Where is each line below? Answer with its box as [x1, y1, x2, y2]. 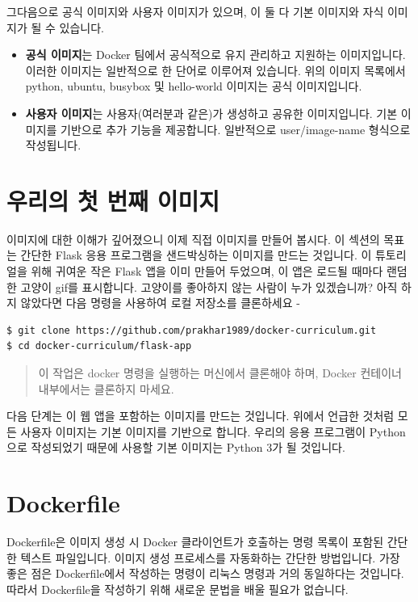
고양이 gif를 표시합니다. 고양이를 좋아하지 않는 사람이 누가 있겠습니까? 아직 [20, 278, 398, 295]
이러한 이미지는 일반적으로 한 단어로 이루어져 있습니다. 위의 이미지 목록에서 [25, 61, 406, 78]
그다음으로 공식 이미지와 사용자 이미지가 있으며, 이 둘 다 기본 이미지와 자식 [6, 3, 384, 19]
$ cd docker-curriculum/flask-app [6, 340, 192, 352]
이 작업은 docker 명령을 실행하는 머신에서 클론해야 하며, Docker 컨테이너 [38, 364, 402, 381]
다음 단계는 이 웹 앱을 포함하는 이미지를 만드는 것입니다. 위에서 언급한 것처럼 [6, 407, 395, 424]
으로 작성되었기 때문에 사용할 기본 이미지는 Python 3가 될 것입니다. [6, 439, 345, 456]
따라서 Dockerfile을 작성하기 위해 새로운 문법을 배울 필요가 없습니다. [6, 580, 349, 597]
